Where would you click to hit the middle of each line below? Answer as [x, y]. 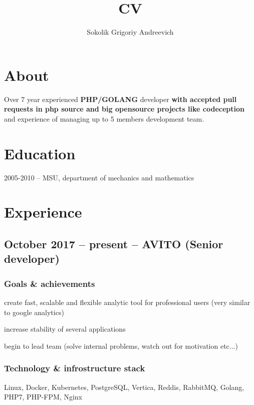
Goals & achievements [50, 283]
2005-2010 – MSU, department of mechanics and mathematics [99, 177]
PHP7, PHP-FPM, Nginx [43, 397]
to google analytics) [34, 312]
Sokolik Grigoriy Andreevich [130, 32]
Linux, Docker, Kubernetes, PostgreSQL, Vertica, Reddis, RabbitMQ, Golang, [124, 387]
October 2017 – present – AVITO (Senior [114, 243]
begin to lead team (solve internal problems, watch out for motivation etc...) [121, 345]
